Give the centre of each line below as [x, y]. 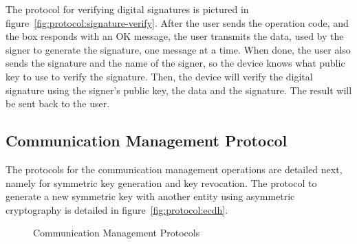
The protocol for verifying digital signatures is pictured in [127, 9]
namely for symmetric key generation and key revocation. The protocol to [161, 182]
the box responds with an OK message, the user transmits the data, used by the [175, 36]
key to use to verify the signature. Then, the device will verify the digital [159, 76]
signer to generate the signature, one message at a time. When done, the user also [178, 49]
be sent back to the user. [58, 103]
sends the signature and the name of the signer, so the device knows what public [175, 63]
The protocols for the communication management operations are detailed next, [174, 169]
